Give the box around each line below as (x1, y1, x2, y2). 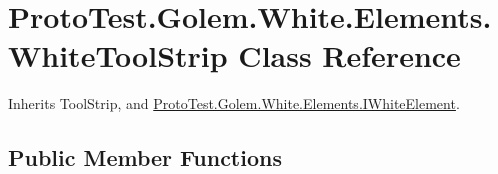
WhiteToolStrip (8, 35, 228, 76)
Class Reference (238, 35, 461, 76)
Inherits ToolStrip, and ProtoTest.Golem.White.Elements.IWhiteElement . (8, 93, 460, 114)
